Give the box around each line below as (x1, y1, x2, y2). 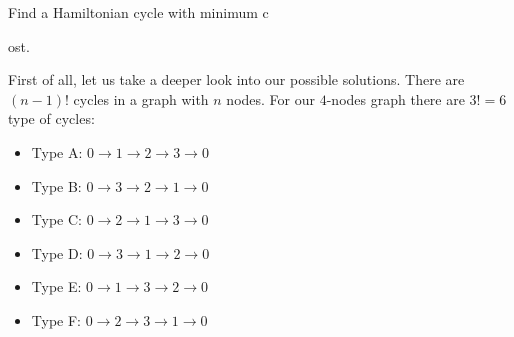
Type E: (31, 276, 82, 297)
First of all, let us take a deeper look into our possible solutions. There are (8, 69, 465, 90)
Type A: (31, 141, 83, 162)
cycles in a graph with (73, 88, 209, 109)
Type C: (31, 209, 82, 230)
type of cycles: (8, 108, 95, 129)
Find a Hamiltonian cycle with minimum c (8, 2, 269, 22)
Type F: (31, 309, 81, 330)
